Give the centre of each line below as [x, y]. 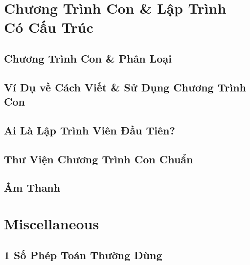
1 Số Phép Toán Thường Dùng [83, 254]
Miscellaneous [52, 224]
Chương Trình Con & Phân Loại [88, 58]
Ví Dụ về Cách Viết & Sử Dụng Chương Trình [125, 87]
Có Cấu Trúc [49, 27]
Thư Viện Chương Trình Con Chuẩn [99, 159]
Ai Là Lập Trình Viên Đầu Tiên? [90, 130]
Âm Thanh [32, 188]
